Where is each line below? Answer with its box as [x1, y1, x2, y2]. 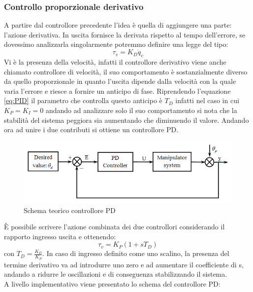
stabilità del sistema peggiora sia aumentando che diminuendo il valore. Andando [4, 114, 249, 125]
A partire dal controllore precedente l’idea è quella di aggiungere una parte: [4, 20, 232, 30]
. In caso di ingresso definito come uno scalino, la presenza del [42, 248, 229, 258]
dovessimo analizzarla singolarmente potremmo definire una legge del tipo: [4, 39, 228, 49]
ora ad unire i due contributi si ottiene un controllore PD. [4, 124, 179, 135]
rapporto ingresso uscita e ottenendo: [4, 231, 116, 241]
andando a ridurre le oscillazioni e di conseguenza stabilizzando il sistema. [4, 269, 227, 279]
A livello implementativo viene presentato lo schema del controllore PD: [4, 278, 221, 289]
